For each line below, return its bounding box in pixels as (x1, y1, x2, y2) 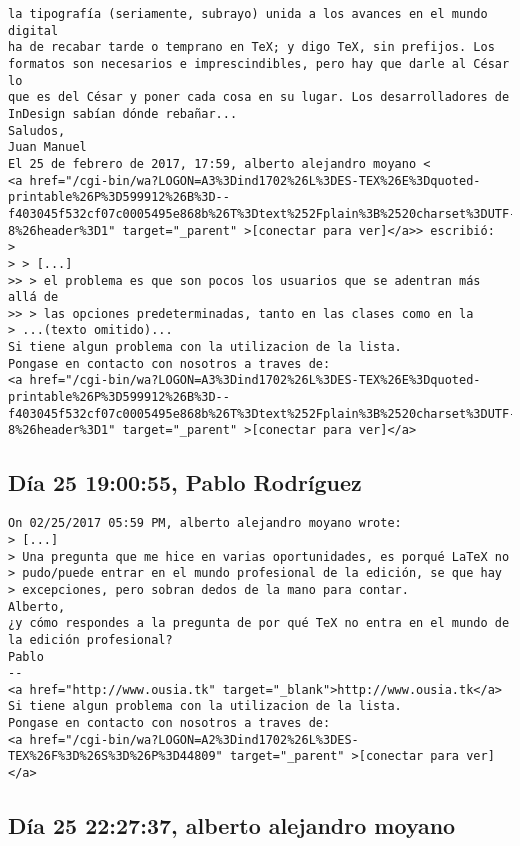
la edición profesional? (8, 632, 173, 647)
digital (8, 23, 59, 38)
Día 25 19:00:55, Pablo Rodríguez (8, 467, 362, 498)
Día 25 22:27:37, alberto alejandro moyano (8, 810, 456, 841)
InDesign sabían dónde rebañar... (8, 106, 238, 121)
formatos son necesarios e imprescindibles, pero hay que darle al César (8, 56, 510, 71)
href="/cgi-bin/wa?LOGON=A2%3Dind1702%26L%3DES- (29, 732, 359, 747)
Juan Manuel (8, 140, 87, 155)
